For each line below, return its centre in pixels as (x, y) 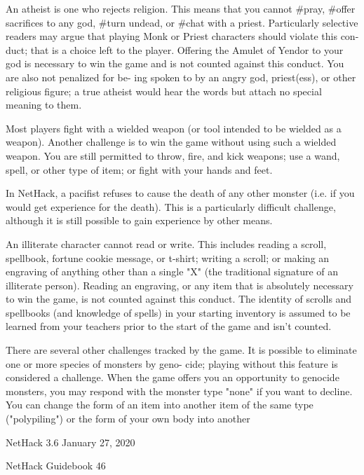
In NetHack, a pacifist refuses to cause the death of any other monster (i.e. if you (180, 193)
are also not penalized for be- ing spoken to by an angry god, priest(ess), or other (181, 77)
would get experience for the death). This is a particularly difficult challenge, (171, 206)
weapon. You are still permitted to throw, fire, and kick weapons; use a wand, (173, 155)
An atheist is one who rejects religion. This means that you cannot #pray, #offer (181, 8)
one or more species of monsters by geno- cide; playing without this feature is (172, 363)
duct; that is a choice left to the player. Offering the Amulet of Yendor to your (175, 49)
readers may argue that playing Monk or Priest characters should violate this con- (182, 36)
